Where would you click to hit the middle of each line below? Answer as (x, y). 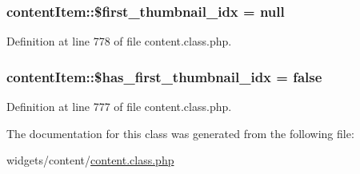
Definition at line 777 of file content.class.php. (119, 107)
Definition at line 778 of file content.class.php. (119, 41)
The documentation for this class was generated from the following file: (180, 133)
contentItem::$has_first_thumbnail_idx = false (164, 76)
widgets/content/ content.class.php (90, 160)
